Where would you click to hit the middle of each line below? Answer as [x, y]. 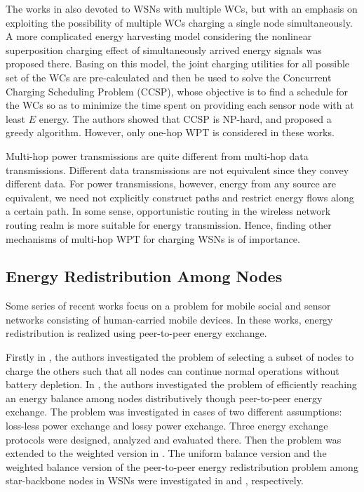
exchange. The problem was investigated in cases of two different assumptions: [174, 412]
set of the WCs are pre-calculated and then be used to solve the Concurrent [169, 77]
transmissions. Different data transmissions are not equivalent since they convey [177, 169]
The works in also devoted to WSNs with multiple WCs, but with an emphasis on [182, 8]
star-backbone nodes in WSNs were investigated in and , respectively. [155, 480]
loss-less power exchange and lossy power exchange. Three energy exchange [167, 426]
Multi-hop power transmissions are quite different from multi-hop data [157, 155]
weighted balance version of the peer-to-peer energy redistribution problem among [182, 466]
